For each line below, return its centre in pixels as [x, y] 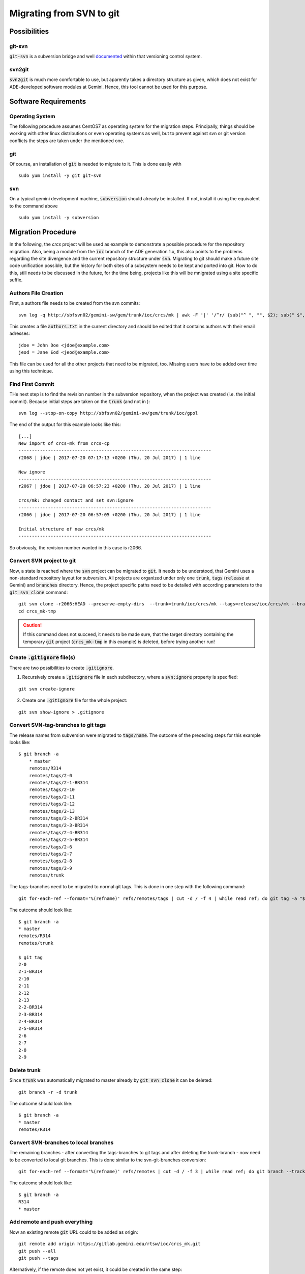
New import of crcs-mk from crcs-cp [64, 444]
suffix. [16, 280]
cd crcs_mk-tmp [37, 611]
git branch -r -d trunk [48, 1092]
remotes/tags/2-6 [50, 847]
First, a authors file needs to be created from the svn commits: [75, 303]
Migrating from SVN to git [64, 13]
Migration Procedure [43, 232]
